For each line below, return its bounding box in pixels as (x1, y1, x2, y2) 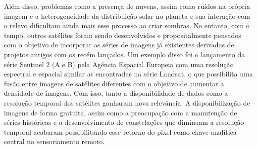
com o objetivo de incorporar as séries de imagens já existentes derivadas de (4, 39, 234, 50)
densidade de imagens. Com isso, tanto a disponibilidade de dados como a (4, 88, 228, 98)
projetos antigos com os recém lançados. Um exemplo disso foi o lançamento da (4, 49, 245, 59)
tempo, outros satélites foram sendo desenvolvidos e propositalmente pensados (4, 30, 241, 40)
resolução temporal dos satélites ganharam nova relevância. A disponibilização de (4, 97, 250, 108)
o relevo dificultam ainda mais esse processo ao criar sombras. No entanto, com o (4, 20, 250, 31)
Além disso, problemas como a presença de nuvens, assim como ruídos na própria (4, 1, 250, 11)
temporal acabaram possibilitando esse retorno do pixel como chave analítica (4, 126, 237, 137)
